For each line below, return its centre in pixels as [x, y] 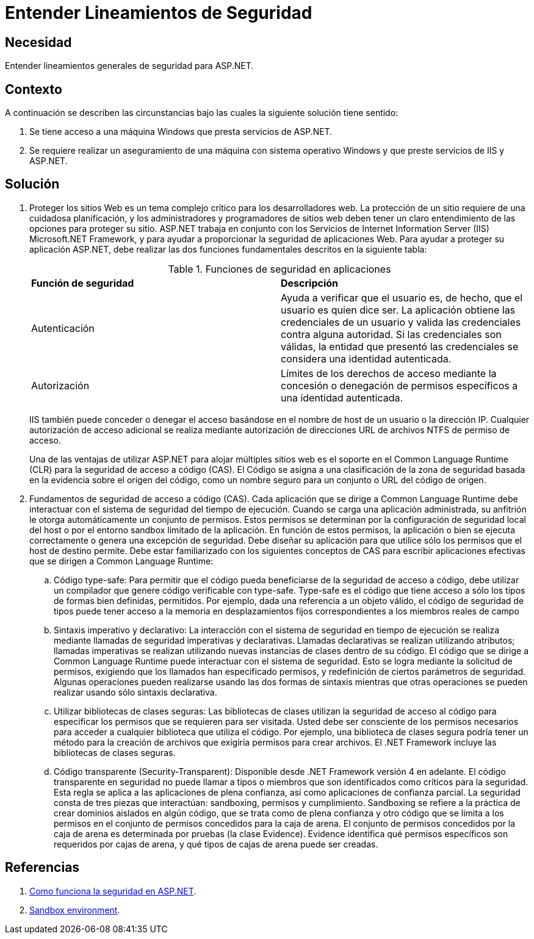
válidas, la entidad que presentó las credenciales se [400, 346]
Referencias [42, 868]
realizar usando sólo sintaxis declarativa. [135, 692]
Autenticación [63, 328]
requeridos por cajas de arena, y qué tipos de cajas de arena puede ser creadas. [216, 844]
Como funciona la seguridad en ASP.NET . [113, 891]
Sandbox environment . [75, 910]
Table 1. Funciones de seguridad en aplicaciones [280, 269]
